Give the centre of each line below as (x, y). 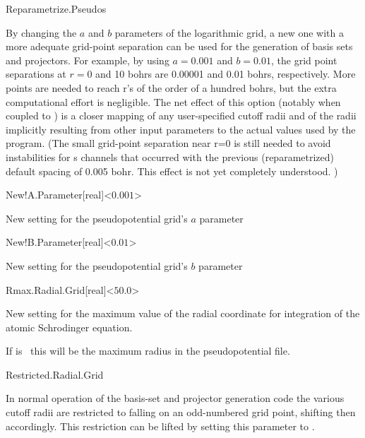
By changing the (41, 32)
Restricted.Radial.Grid (55, 374)
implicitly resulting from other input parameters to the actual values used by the (181, 129)
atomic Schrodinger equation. (69, 327)
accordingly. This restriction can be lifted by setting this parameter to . (160, 426)
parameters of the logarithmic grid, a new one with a (229, 32)
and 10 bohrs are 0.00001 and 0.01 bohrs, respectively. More (226, 74)
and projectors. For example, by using (88, 60)
